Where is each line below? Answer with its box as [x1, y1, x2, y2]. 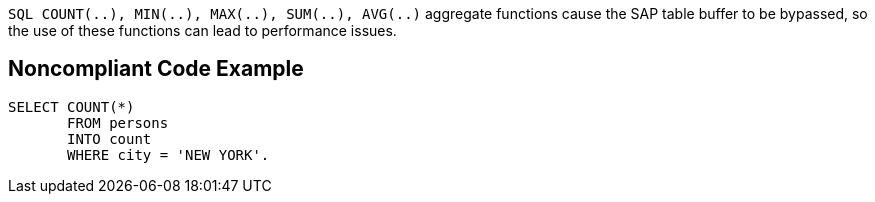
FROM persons [67, 114, 169, 131]
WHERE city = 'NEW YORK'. [67, 146, 270, 163]
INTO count [67, 130, 152, 147]
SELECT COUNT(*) [8, 98, 135, 115]
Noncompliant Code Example [8, 56, 304, 82]
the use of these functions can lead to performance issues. [8, 22, 397, 39]
